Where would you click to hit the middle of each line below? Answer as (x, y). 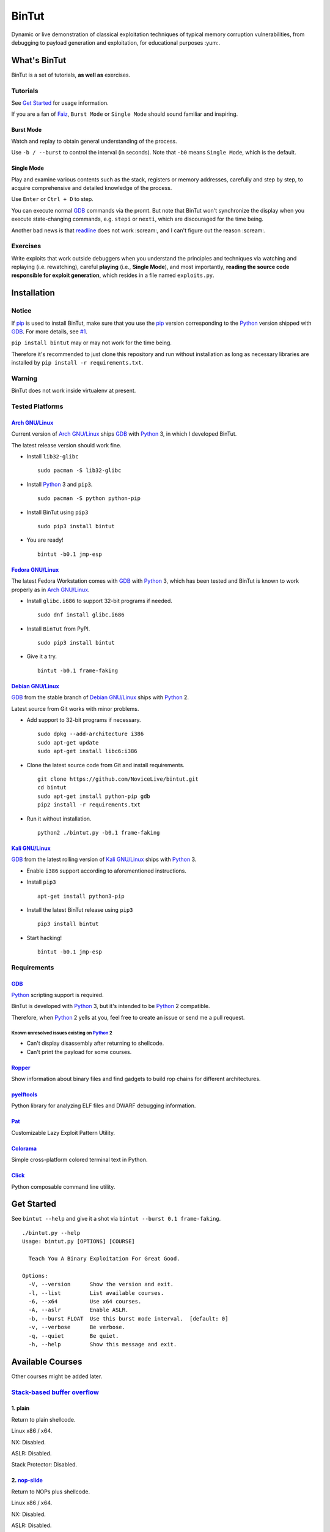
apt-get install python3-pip (81, 896)
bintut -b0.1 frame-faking (78, 670)
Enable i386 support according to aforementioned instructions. (106, 871)
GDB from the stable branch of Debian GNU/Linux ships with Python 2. (100, 697)
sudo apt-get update (68, 742)
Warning (24, 378)
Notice (21, 311)
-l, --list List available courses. (96, 1293)
